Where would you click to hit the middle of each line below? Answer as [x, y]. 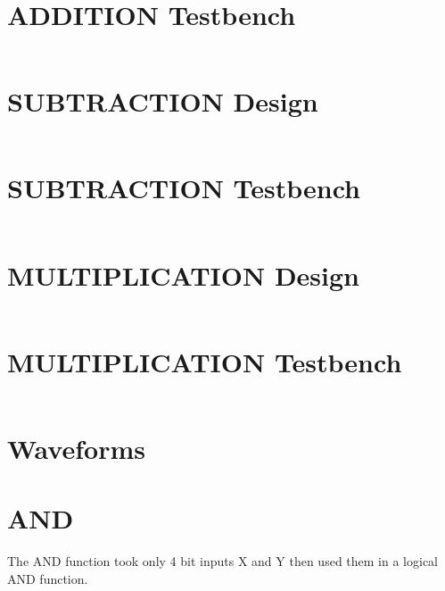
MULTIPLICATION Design [183, 275]
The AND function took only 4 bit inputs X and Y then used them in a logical [222, 561]
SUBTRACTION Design [163, 101]
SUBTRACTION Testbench [184, 188]
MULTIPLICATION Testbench [205, 361]
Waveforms [76, 448]
